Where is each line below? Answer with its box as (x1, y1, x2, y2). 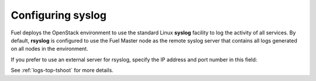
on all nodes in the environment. (11, 45, 88, 52)
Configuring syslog (11, 9, 107, 22)
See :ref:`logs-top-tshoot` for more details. (11, 67, 114, 74)
